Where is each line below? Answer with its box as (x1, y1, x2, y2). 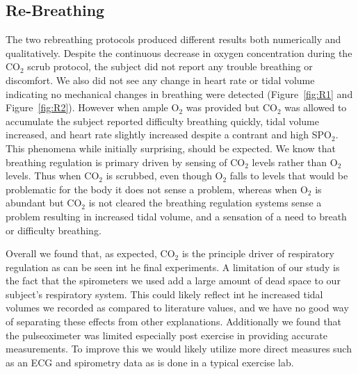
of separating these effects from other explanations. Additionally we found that (6, 314, 342, 329)
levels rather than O (252, 154, 338, 169)
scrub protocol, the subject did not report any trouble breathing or (27, 59, 313, 74)
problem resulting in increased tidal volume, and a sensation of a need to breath (6, 209, 347, 223)
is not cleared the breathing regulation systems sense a (88, 195, 322, 210)
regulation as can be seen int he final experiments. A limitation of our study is (6, 259, 340, 274)
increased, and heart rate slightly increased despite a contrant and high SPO (6, 127, 332, 142)
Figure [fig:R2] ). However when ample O (6, 100, 179, 115)
